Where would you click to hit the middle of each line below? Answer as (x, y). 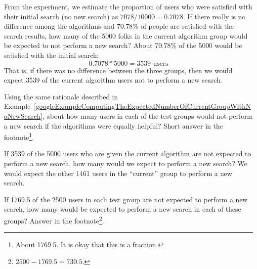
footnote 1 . (19, 136)
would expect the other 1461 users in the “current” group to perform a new (118, 173)
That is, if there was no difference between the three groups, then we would (118, 70)
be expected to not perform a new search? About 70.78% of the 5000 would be (123, 45)
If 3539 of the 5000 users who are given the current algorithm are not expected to (128, 154)
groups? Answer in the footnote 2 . (54, 220)
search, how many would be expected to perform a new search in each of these (123, 209)
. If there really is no (214, 16)
